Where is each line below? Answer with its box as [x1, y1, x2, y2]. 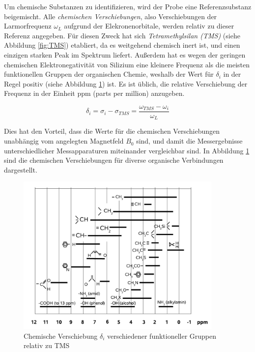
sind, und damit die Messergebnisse [136, 136, 243, 146]
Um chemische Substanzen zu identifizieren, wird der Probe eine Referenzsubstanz [4, 1, 252, 11]
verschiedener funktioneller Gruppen [107, 330, 217, 341]
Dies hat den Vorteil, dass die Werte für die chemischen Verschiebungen [4, 126, 220, 136]
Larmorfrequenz [4, 21, 52, 31]
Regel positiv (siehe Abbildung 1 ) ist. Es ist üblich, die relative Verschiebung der [4, 78, 248, 88]
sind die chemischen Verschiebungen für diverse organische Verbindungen [4, 155, 224, 165]
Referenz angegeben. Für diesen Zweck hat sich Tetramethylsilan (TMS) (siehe [4, 30, 240, 40]
